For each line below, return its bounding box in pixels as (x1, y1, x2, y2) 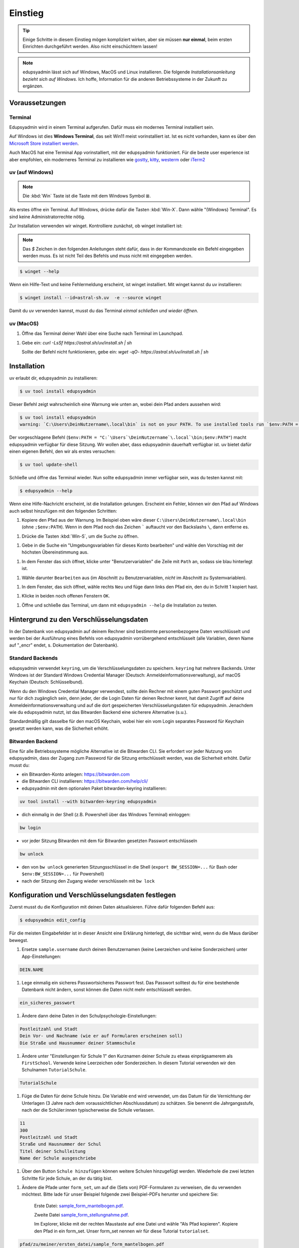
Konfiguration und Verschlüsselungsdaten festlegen (9, 891, 176, 900)
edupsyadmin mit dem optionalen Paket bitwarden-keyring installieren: (21, 785, 167, 791)
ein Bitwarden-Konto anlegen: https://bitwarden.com (21, 771, 130, 777)
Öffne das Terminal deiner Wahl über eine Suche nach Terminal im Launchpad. (21, 330, 183, 336)
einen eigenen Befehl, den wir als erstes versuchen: (9, 448, 116, 454)
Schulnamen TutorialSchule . (21, 1067, 87, 1073)
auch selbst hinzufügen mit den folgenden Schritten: (9, 508, 117, 514)
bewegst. (9, 937, 28, 943)
